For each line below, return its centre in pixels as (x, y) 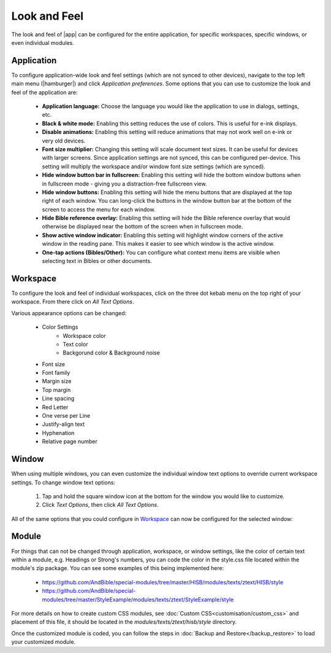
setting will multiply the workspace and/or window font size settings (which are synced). (154, 166)
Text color (75, 344)
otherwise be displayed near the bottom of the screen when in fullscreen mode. (143, 227)
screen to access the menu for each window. (99, 209)
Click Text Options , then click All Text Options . (100, 505)
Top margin (56, 389)
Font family (56, 373)
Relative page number (70, 442)
